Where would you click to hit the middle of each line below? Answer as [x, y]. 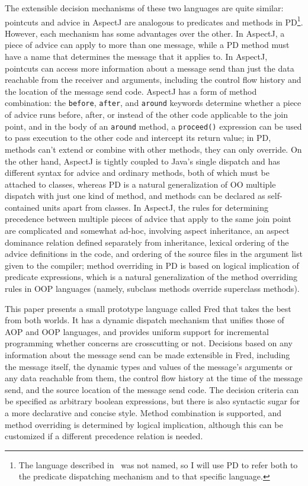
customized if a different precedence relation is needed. [104, 436]
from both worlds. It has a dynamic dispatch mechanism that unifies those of [145, 320]
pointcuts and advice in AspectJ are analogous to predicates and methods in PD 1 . [154, 21]
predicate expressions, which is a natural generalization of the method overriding [151, 277]
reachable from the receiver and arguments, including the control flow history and [153, 80]
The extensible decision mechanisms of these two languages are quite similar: [144, 8]
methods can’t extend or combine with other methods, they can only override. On [153, 149]
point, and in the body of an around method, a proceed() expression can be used [153, 126]
